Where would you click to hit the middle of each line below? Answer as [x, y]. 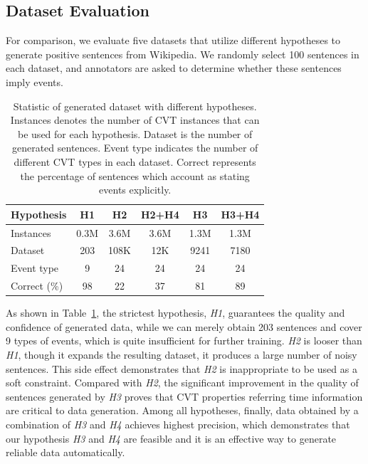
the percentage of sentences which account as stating [135, 175]
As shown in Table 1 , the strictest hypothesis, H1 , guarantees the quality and [175, 313]
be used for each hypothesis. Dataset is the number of [135, 133]
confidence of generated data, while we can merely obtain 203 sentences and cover [184, 326]
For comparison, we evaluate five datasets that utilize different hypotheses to [173, 40]
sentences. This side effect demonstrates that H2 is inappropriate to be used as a [182, 368]
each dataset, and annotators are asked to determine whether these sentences [174, 68]
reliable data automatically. [65, 452]
